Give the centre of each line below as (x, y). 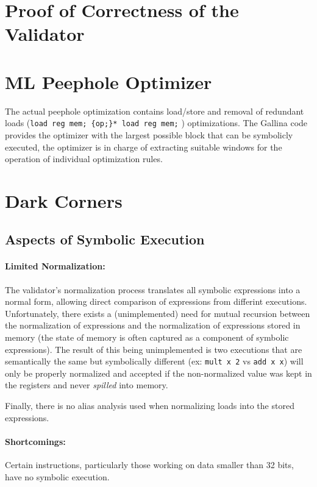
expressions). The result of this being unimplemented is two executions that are (154, 349)
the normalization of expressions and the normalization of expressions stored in (153, 325)
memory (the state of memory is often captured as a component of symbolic (147, 337)
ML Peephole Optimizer (109, 81)
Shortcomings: (35, 441)
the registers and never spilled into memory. (87, 385)
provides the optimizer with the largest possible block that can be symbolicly (149, 134)
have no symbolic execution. (57, 476)
